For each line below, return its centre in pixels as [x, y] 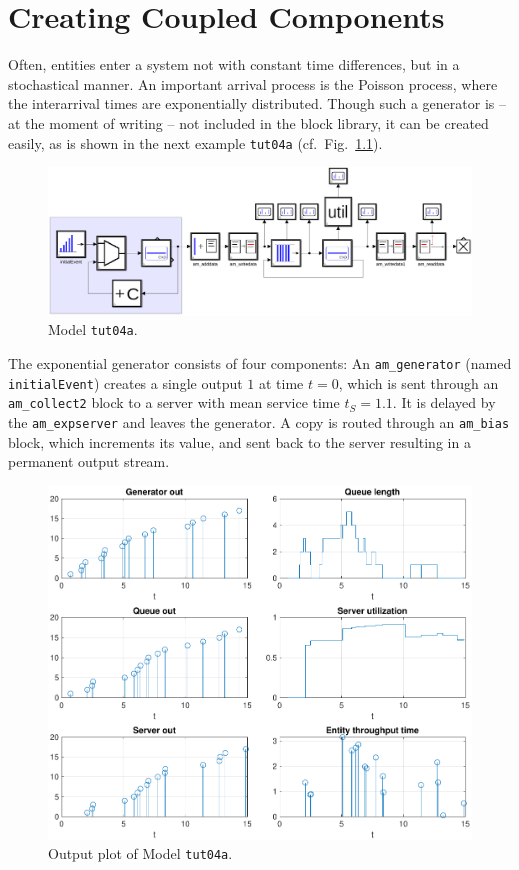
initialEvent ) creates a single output [125, 382]
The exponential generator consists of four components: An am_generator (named [260, 363]
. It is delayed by [444, 402]
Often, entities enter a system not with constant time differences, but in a [234, 64]
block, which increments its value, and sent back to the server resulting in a [239, 441]
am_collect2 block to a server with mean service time [174, 402]
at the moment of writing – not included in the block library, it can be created [248, 122]
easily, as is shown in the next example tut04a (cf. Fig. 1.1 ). [195, 142]
